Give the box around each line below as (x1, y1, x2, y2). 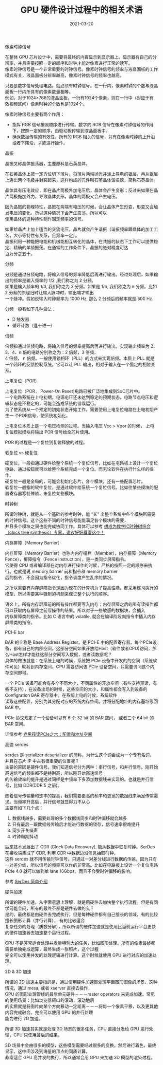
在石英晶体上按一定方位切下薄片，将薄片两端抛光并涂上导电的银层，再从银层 (5, 171, 158, 177)
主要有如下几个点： (5, 804, 44, 811)
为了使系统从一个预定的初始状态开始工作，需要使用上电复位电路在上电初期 (5, 406, 154, 412)
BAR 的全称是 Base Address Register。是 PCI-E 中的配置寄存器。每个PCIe (5, 639, 153, 645)
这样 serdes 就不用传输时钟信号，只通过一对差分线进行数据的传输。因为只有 (5, 856, 157, 862)
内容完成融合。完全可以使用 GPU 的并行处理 (5, 1009, 93, 1015)
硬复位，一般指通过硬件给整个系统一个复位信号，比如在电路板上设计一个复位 (5, 460, 158, 466)
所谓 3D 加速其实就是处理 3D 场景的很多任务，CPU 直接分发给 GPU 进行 (5, 1026, 149, 1031)
